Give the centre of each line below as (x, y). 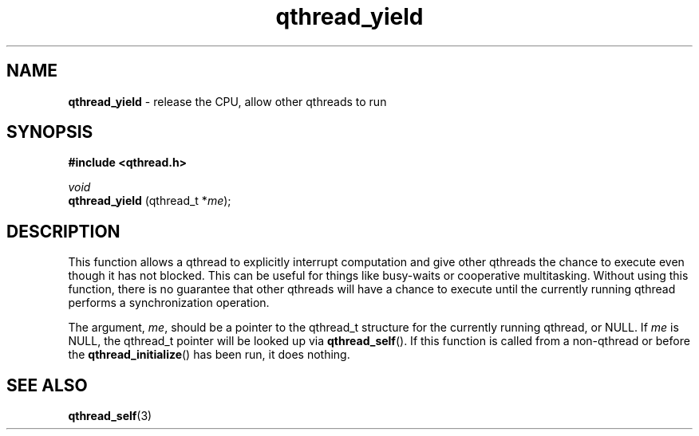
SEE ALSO (47, 385)
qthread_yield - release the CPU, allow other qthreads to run (227, 101)
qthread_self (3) (110, 416)
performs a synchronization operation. (169, 303)
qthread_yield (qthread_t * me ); (150, 201)
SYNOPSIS (50, 132)
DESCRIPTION (63, 231)
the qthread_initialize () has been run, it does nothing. (209, 355)
